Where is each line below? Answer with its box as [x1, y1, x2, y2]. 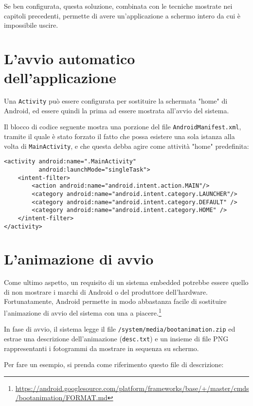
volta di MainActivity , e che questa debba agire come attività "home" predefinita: [4, 141, 249, 151]
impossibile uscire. [4, 20, 58, 30]
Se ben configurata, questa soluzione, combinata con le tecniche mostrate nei [4, 1, 233, 11]
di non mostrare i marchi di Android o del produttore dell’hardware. [4, 286, 208, 297]
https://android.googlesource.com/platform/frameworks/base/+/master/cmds [15, 383, 249, 393]
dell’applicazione [4, 68, 116, 88]
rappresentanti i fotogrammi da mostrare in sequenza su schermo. [4, 343, 199, 353]
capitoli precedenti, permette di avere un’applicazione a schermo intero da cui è [4, 10, 240, 20]
